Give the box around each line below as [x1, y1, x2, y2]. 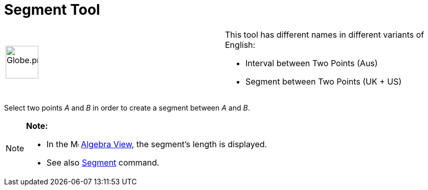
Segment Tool [4, 1, 100, 18]
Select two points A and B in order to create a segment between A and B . [4, 103, 250, 112]
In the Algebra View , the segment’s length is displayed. [47, 139, 267, 149]
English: [225, 39, 256, 50]
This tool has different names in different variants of [225, 29, 424, 40]
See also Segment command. [47, 157, 160, 168]
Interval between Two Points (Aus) [245, 58, 378, 68]
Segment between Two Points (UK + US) [245, 76, 402, 87]
